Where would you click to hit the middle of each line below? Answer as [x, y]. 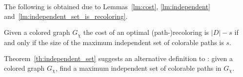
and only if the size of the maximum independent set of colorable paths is [114, 42]
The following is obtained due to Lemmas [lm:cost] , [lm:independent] [107, 6]
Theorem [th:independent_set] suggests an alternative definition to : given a [119, 58]
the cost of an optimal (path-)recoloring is [146, 32]
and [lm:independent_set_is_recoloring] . [66, 16]
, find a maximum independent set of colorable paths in [138, 68]
